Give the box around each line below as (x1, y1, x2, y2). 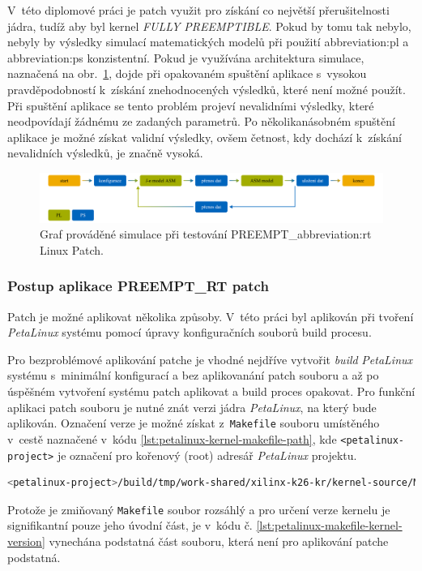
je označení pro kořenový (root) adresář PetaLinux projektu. (57, 446, 357, 463)
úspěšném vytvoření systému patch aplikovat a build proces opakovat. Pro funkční (7, 383, 416, 399)
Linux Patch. (40, 241, 104, 258)
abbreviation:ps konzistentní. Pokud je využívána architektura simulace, (7, 49, 364, 66)
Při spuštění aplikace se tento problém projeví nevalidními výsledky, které (7, 97, 374, 114)
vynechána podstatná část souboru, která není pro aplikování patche (49, 533, 389, 549)
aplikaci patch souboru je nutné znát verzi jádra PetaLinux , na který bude (7, 398, 377, 415)
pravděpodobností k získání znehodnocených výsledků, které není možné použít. (7, 80, 406, 97)
